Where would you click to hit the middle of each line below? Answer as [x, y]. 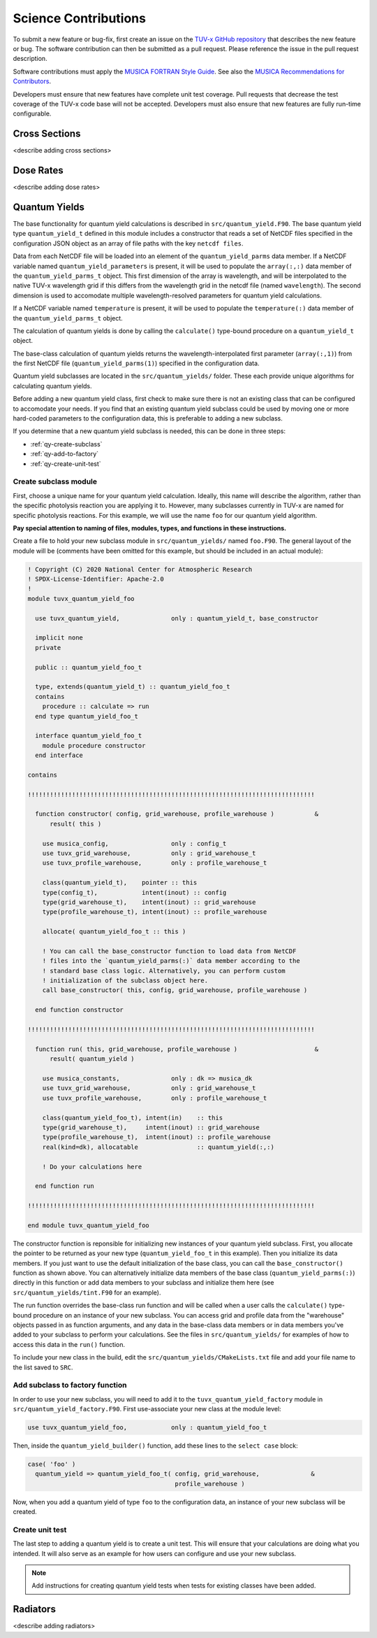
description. [30, 59]
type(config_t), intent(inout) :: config [134, 892]
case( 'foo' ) [52, 1464]
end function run [65, 1186]
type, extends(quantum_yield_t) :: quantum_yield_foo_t [133, 687]
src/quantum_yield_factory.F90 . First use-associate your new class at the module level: [147, 1409]
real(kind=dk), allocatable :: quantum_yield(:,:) [158, 1147]
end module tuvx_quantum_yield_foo [88, 1225]
